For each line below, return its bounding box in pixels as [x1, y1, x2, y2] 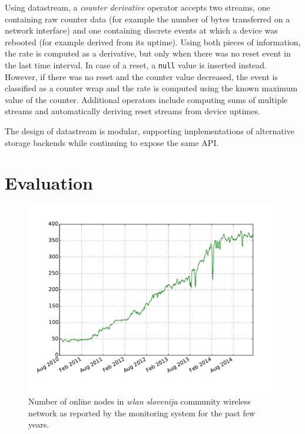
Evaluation [5, 171, 93, 195]
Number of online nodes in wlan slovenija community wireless [28, 395, 251, 407]
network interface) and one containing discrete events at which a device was [5, 24, 278, 37]
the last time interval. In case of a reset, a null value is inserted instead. [5, 58, 267, 71]
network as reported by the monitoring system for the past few [28, 406, 256, 419]
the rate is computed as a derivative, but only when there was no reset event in [5, 47, 291, 59]
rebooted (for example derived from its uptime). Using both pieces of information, [5, 35, 301, 48]
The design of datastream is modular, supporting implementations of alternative [5, 125, 294, 137]
